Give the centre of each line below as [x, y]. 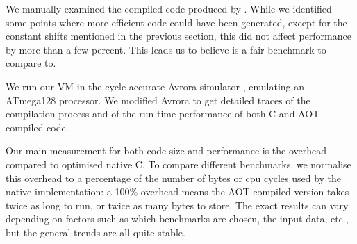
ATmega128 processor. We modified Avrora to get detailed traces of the [158, 100]
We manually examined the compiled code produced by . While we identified [169, 8]
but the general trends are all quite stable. [96, 232]
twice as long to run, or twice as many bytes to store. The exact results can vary [177, 205]
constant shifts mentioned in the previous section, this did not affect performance [178, 36]
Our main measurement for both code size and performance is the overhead [166, 151]
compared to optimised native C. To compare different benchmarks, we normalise [178, 164]
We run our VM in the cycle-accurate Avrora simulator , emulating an [155, 86]
